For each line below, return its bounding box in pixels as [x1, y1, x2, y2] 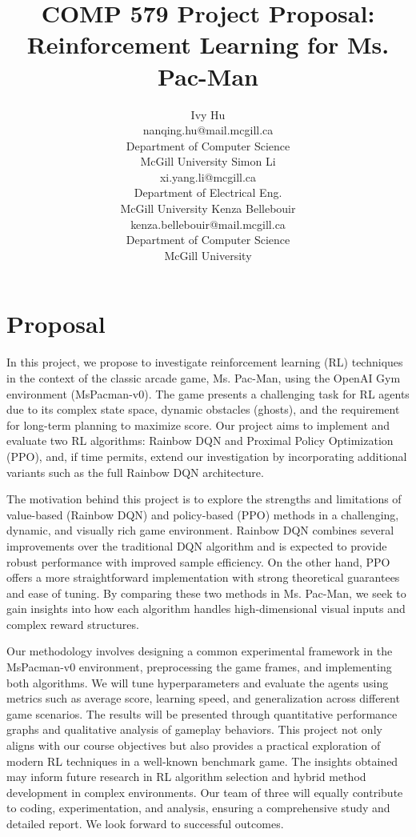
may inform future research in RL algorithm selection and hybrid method [6, 768, 366, 785]
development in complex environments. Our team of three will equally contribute [6, 783, 403, 800]
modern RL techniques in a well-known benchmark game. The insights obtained [6, 752, 398, 769]
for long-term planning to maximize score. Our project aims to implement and [6, 416, 390, 433]
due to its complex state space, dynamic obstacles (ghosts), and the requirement [6, 401, 400, 418]
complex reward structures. [6, 615, 139, 632]
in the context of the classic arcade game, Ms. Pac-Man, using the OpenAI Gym [6, 369, 401, 386]
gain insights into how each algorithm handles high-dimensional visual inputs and [6, 600, 406, 617]
